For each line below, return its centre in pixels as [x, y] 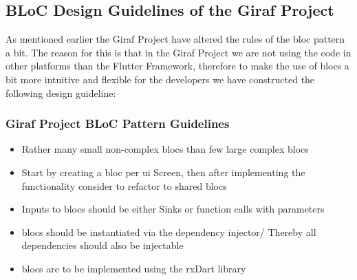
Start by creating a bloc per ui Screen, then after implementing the [163, 172]
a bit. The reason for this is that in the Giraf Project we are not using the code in [178, 52]
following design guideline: [61, 93]
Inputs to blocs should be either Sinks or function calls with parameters [173, 209]
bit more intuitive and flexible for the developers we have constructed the [160, 79]
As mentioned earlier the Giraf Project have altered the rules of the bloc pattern [175, 39]
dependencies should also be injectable [102, 245]
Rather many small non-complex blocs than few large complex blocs [165, 149]
